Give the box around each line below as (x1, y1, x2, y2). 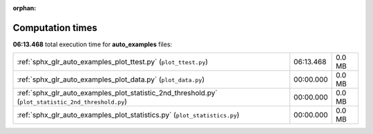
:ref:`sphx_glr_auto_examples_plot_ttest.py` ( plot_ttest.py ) (17, 57, 209, 67)
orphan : (12, 4, 37, 12)
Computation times (12, 21, 97, 34)
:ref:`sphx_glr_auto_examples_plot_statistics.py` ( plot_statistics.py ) (17, 111, 240, 120)
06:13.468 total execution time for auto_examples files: (12, 40, 173, 48)
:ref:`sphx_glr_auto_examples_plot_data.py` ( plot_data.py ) (17, 75, 205, 84)
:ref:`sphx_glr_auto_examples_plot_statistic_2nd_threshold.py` (17, 88, 218, 98)
